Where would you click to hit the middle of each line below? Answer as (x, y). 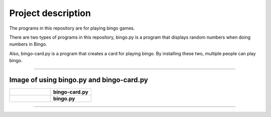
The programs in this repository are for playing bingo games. (72, 28)
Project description (50, 13)
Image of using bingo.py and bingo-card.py (79, 80)
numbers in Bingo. (28, 44)
